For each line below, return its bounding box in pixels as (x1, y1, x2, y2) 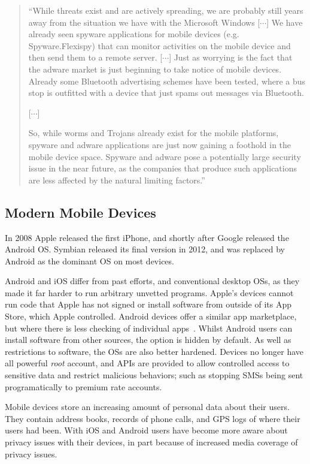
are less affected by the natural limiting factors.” (28, 173, 205, 186)
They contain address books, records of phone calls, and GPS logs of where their (5, 412, 300, 424)
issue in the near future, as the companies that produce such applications (28, 162, 297, 174)
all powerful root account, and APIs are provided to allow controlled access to (5, 357, 290, 369)
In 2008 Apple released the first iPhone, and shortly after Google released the (5, 231, 289, 243)
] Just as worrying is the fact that (169, 51, 293, 64)
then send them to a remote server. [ (28, 51, 163, 64)
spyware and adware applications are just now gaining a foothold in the (28, 138, 291, 150)
